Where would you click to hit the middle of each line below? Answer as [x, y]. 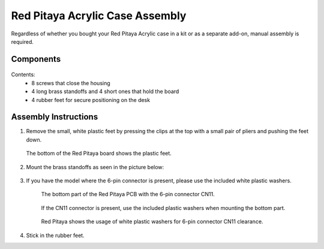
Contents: [23, 74]
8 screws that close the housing [71, 83]
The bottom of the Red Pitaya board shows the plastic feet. [99, 154]
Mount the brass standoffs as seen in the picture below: [95, 167]
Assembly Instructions [55, 117]
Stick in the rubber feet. [55, 235]
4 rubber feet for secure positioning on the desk [91, 100]
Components [36, 59]
